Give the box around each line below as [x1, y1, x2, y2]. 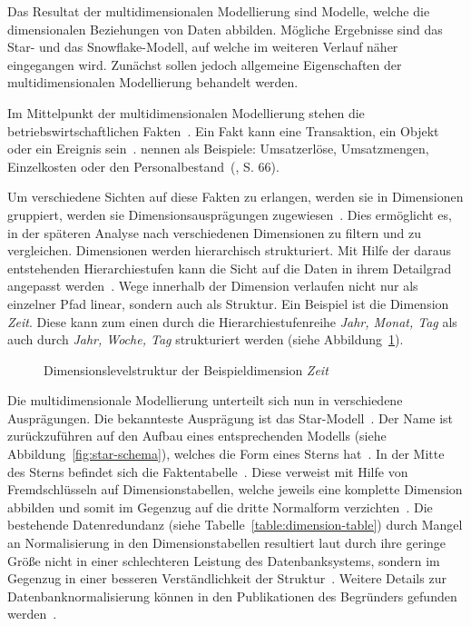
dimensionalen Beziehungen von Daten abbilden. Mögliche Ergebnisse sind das [7, 19, 443, 38]
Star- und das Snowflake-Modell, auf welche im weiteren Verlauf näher [7, 37, 398, 56]
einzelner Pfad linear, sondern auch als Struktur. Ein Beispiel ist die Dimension [7, 293, 449, 313]
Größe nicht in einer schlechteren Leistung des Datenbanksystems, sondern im [7, 551, 440, 570]
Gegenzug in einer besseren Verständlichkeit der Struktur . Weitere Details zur [7, 569, 446, 588]
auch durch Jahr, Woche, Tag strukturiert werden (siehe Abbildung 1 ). [7, 330, 404, 349]
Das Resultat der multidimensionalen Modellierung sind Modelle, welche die [7, 2, 430, 20]
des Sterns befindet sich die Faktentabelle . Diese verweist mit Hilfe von [7, 462, 408, 481]
